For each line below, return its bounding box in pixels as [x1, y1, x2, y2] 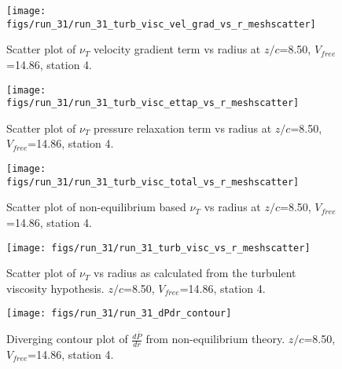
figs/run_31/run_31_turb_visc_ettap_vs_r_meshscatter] [6, 97, 300, 109]
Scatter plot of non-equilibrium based [6, 199, 186, 215]
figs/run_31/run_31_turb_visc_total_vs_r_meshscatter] [6, 176, 300, 188]
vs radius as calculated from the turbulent [94, 265, 296, 281]
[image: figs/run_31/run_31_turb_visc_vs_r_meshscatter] [6, 242, 311, 254]
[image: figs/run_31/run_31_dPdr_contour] [6, 308, 232, 320]
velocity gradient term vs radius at [94, 41, 261, 57]
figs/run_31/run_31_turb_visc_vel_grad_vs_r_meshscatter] [6, 18, 316, 30]
